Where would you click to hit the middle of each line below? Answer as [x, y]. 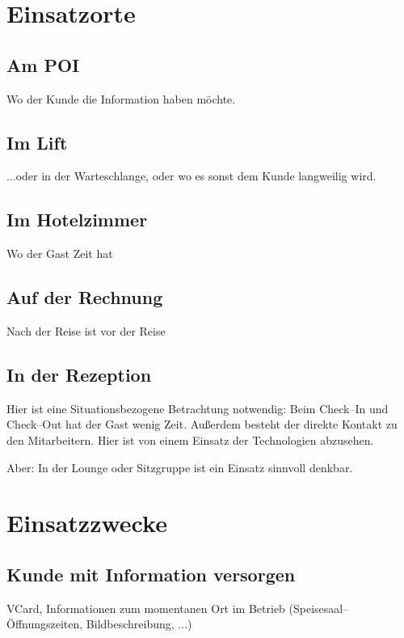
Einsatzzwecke [87, 523]
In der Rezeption [79, 374]
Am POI [43, 64]
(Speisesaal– [319, 608]
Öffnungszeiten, [45, 624]
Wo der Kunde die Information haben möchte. [121, 98]
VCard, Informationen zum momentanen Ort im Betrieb [146, 608]
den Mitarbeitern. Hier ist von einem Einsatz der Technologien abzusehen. [190, 439]
